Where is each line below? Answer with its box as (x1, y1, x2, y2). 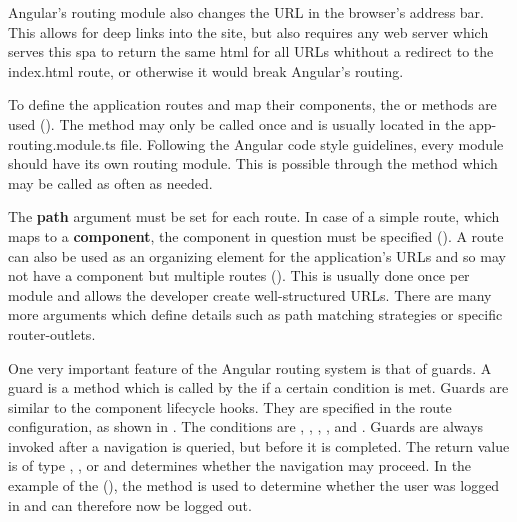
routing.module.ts (8, 133, 116, 154)
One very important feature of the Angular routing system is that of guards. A (8, 357, 492, 378)
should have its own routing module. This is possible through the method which (8, 153, 498, 174)
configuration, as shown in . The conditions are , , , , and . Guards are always (8, 416, 484, 437)
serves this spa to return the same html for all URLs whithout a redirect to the (8, 41, 494, 62)
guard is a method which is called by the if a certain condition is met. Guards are (8, 377, 509, 398)
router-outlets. (8, 323, 96, 344)
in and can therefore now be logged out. (8, 494, 252, 515)
